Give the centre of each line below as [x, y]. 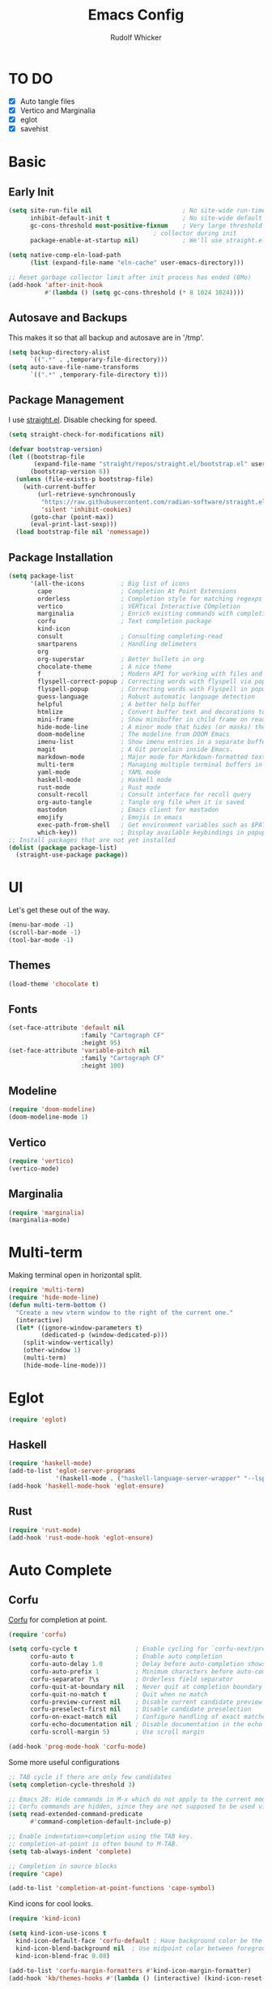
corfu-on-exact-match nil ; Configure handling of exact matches [149, 1717]
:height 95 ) [101, 1043]
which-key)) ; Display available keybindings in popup [152, 832]
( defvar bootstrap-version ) [56, 449]
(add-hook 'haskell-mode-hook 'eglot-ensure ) [86, 1486]
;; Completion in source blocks [63, 1866]
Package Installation [61, 557]
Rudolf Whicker [136, 37]
